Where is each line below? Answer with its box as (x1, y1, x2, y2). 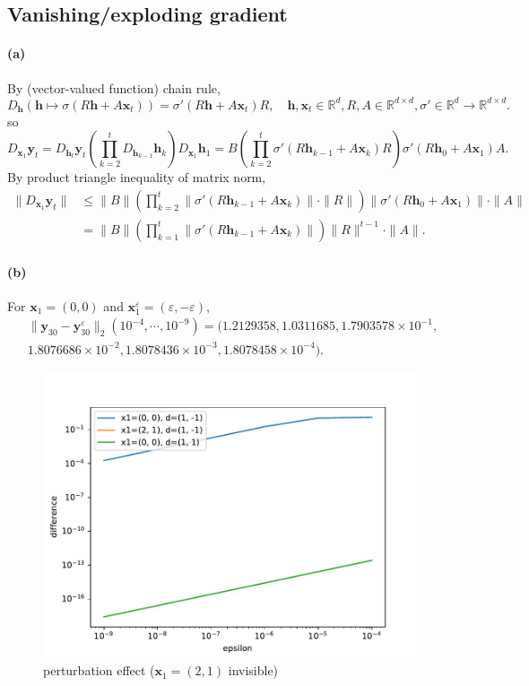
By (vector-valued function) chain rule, (7, 78, 221, 97)
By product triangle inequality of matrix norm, (7, 168, 266, 187)
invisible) (228, 661, 279, 680)
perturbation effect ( (43, 661, 155, 680)
